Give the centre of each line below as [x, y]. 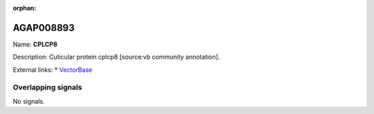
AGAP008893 [44, 28]
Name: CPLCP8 [35, 44]
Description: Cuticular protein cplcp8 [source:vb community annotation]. [116, 57]
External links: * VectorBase [53, 70]
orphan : [25, 8]
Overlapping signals [47, 88]
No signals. [29, 101]
